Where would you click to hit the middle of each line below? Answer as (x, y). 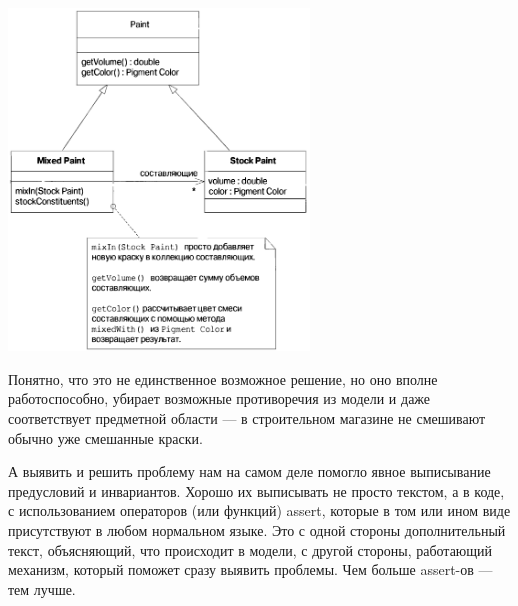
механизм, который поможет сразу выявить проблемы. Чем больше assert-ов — (250, 569)
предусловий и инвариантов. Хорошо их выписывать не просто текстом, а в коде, (256, 490)
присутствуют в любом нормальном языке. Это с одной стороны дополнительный (257, 529)
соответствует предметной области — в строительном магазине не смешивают (247, 417)
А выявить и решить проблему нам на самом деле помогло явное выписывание (249, 471)
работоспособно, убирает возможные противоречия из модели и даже (219, 398)
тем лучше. (42, 588)
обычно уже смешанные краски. (105, 437)
